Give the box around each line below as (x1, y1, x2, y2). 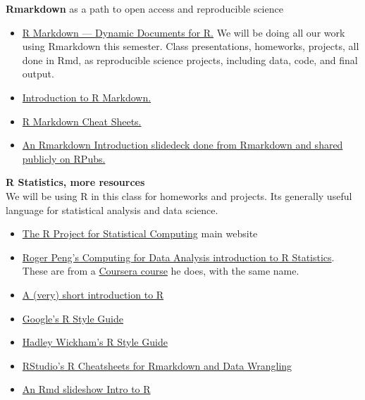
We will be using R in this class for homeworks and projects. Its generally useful (6, 188, 352, 203)
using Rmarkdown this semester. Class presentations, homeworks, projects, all (22, 39, 359, 54)
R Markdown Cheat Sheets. (22, 113, 142, 128)
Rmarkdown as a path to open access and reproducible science (6, 1, 283, 15)
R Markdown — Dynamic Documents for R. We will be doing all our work (22, 25, 345, 39)
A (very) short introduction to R (22, 287, 164, 301)
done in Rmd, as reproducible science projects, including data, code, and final (22, 52, 358, 67)
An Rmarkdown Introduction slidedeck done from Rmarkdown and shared (22, 137, 343, 152)
